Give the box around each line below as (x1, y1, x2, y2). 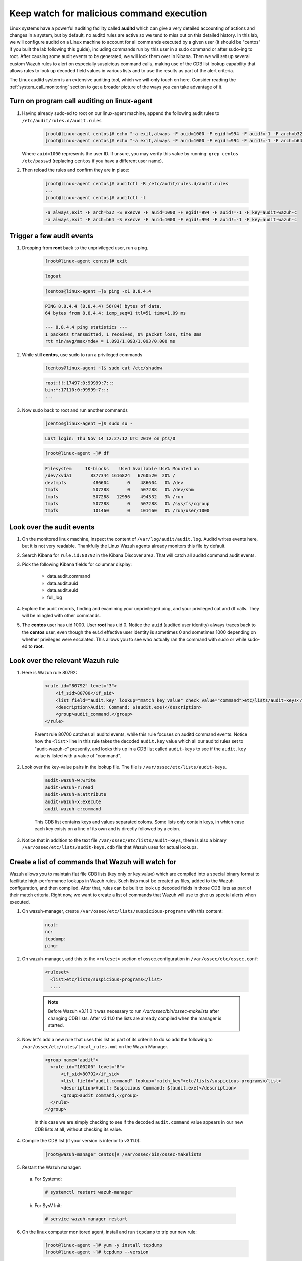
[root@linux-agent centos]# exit (45, 258, 128, 264)
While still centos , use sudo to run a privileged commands (22, 352, 143, 358)
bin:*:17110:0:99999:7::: (45, 387, 109, 393)
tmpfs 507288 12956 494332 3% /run (45, 494, 183, 499)
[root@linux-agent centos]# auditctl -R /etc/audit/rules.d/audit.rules (45, 181, 229, 187)
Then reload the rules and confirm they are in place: (22, 167, 130, 174)
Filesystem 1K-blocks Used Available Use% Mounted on (45, 466, 199, 472)
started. (48, 1022, 64, 1028)
